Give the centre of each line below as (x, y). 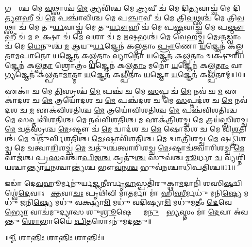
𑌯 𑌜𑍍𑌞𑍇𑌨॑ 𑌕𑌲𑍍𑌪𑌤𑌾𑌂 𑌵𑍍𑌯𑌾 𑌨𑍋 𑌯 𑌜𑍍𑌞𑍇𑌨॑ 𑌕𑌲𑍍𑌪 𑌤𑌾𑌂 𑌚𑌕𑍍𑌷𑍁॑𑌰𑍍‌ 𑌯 (148, 55)
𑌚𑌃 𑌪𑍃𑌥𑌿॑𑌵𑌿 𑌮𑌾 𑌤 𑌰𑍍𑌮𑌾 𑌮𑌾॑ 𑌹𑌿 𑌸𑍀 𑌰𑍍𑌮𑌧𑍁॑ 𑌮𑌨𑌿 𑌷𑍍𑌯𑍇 (157, 192)
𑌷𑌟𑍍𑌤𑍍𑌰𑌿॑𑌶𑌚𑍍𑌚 (233, 138)
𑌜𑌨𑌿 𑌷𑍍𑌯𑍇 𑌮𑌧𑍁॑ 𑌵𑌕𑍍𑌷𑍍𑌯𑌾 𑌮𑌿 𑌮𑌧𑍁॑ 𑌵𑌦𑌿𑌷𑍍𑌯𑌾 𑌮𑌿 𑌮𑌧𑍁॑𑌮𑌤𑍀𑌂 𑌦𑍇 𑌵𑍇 (126, 202)
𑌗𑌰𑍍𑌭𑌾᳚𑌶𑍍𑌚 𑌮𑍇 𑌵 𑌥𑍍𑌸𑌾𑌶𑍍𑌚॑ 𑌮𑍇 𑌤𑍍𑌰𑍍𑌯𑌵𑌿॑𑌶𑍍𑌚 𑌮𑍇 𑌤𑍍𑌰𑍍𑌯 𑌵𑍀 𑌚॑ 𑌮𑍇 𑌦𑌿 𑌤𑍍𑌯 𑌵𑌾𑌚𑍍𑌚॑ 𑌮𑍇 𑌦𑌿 (123, 8)
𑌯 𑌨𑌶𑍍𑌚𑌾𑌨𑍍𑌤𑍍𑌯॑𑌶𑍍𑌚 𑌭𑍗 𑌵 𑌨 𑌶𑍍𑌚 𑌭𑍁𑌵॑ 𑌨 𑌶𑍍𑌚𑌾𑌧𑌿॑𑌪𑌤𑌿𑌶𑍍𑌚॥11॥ (140, 167)
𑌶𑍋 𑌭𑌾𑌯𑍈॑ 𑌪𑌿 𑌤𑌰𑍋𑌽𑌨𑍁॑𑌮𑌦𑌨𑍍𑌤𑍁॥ (87, 221)
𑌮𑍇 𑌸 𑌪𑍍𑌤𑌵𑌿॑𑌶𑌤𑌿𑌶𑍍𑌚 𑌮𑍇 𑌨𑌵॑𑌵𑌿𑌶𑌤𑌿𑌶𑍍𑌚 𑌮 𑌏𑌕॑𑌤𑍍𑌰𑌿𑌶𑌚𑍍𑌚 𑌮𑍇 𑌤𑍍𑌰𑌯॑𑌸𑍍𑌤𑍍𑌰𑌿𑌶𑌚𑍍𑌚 (126, 119)
